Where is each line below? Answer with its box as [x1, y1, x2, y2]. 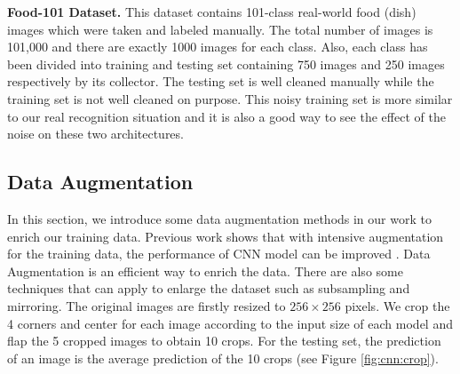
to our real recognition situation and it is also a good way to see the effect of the [7, 107, 446, 125]
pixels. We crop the [345, 296, 450, 314]
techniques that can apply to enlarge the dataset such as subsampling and [7, 279, 410, 298]
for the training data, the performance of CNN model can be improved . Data [7, 244, 431, 263]
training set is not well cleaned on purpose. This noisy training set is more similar [7, 89, 453, 107]
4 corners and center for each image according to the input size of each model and [7, 314, 453, 332]
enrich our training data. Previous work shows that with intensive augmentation [7, 227, 444, 245]
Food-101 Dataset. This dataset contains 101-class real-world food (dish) [7, 3, 416, 20]
